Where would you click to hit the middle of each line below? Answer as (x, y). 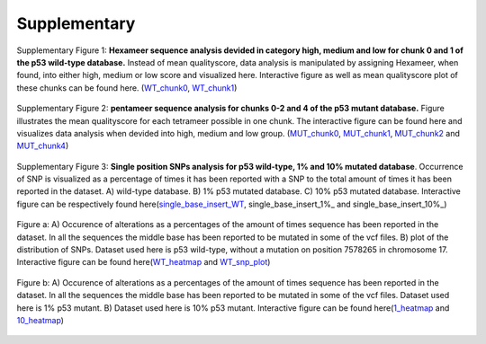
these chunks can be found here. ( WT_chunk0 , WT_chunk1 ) (127, 88)
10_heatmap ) (40, 320)
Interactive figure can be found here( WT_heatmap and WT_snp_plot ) (144, 262)
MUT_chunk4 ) (43, 146)
